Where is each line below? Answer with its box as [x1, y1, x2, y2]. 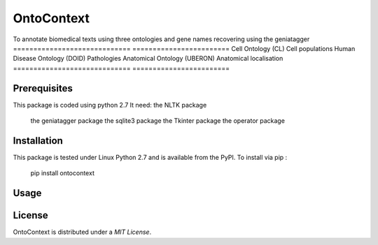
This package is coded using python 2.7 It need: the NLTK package [13, 101, 207, 109]
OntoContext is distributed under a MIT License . [13, 228, 152, 237]
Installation [13, 135, 63, 147]
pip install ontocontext [30, 169, 94, 177]
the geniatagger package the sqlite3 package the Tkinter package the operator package [30, 117, 285, 125]
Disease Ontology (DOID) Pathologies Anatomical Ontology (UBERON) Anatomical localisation [13, 54, 283, 63]
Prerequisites [13, 82, 73, 94]
